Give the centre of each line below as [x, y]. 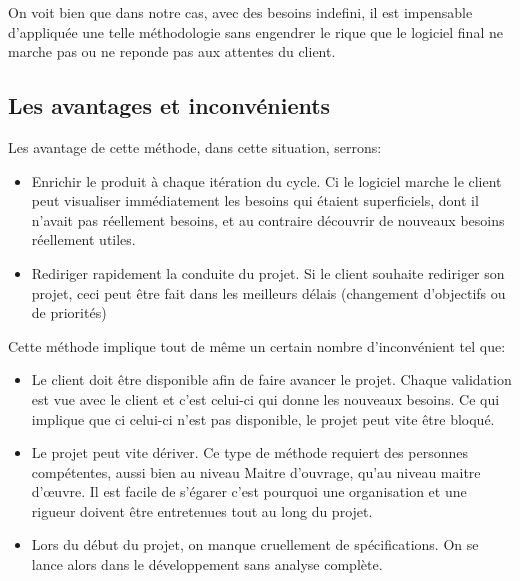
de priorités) [69, 312]
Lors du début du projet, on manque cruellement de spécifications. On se [255, 544]
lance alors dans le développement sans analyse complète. [207, 564]
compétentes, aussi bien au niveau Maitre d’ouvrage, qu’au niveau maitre [256, 471]
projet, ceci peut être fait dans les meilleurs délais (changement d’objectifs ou [268, 292]
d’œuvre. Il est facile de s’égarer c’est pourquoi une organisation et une [249, 491]
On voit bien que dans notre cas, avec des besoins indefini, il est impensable [240, 12]
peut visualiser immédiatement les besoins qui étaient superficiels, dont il [255, 200]
